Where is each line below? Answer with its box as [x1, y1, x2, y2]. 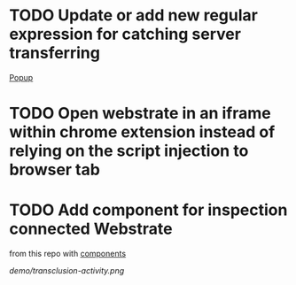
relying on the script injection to [9, 141, 249, 161]
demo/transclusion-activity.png [9, 266, 125, 276]
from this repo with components [9, 249, 127, 259]
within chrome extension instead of [9, 122, 276, 142]
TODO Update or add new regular [9, 5, 259, 26]
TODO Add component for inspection [9, 200, 288, 220]
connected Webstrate [9, 219, 173, 239]
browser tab [9, 160, 100, 180]
